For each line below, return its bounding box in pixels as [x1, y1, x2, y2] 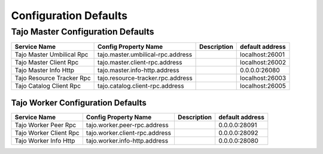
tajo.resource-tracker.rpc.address [97, 74, 193, 82]
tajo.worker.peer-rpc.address [86, 121, 169, 129]
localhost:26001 [240, 51, 285, 59]
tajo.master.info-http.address [97, 66, 179, 75]
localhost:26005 [240, 82, 287, 90]
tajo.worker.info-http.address [86, 136, 169, 144]
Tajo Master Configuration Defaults [11, 26, 154, 37]
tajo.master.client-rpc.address [97, 58, 182, 67]
